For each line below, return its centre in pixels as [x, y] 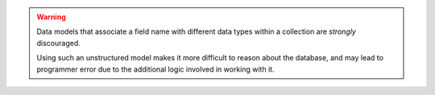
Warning [51, 17]
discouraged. [58, 43]
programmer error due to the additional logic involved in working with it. [155, 69]
